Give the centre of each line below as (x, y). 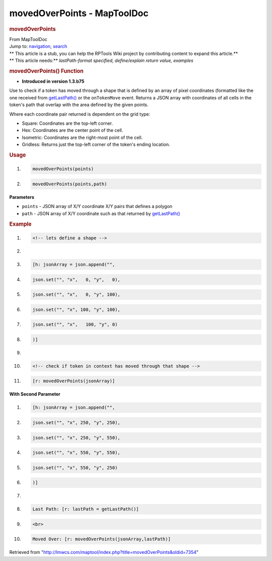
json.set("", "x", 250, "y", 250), (76, 422)
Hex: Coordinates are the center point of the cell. (73, 130)
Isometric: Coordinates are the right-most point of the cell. (82, 137)
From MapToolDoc (28, 39)
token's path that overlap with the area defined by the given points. (79, 105)
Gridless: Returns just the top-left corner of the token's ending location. (96, 144)
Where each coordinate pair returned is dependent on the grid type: (80, 114)
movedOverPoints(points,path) (70, 184)
